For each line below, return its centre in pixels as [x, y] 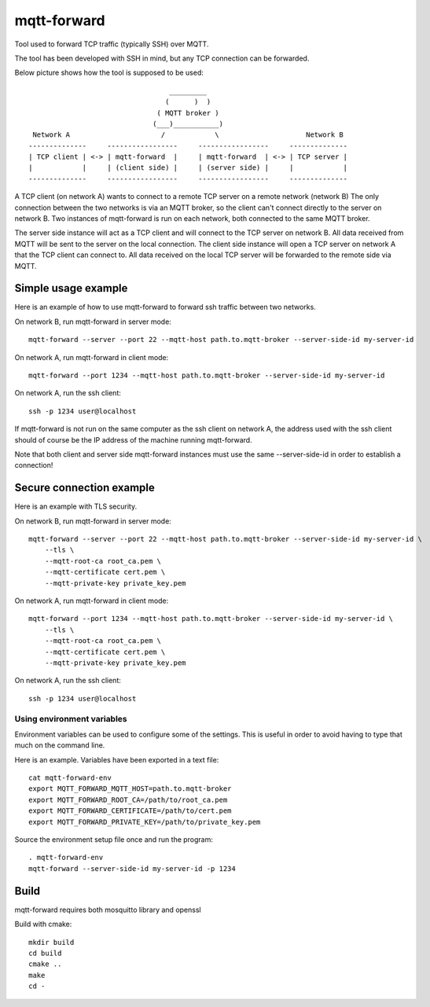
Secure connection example [85, 488]
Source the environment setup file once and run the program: [114, 840]
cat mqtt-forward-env [70, 778]
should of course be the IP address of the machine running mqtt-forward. [133, 439]
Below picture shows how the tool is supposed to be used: [109, 73]
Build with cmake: [43, 924]
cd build [45, 953]
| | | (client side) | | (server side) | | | [188, 168]
